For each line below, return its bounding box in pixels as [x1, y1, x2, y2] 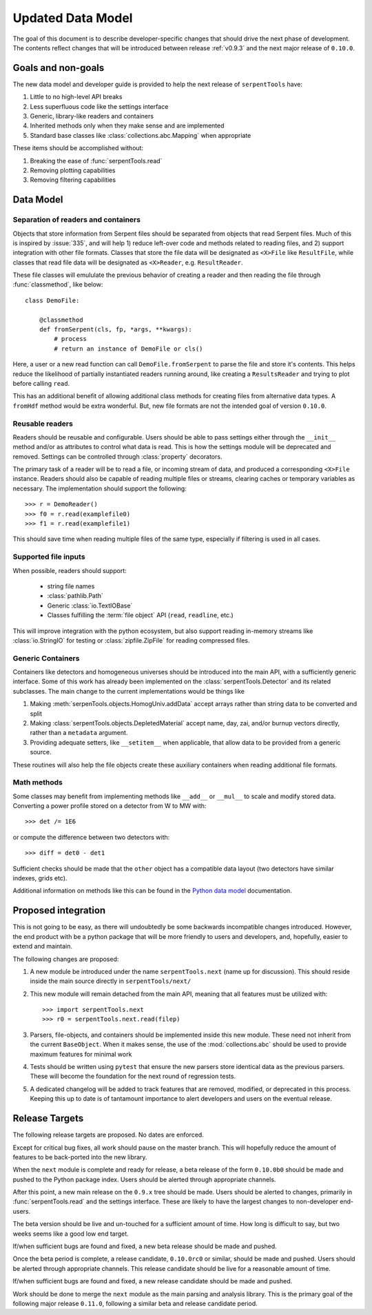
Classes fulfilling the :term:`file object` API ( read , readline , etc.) [47, 611, 234, 619]
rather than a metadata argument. [30, 729, 128, 737]
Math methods [12, 778, 63, 787]
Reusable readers [12, 419, 74, 428]
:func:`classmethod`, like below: [12, 280, 103, 289]
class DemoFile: [25, 296, 80, 304]
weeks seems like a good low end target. [12, 1230, 129, 1238]
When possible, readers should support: [12, 566, 127, 574]
